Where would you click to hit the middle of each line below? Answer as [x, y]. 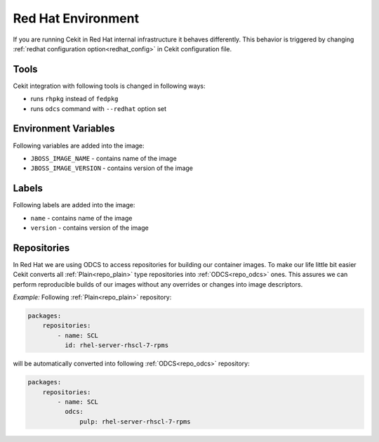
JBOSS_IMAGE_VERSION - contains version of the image [112, 168]
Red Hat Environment [76, 18]
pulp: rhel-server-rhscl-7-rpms [135, 421]
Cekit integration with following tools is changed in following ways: [109, 86]
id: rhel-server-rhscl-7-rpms [116, 345]
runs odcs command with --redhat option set [99, 108]
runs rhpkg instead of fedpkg [74, 99]
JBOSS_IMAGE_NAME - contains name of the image [104, 158]
